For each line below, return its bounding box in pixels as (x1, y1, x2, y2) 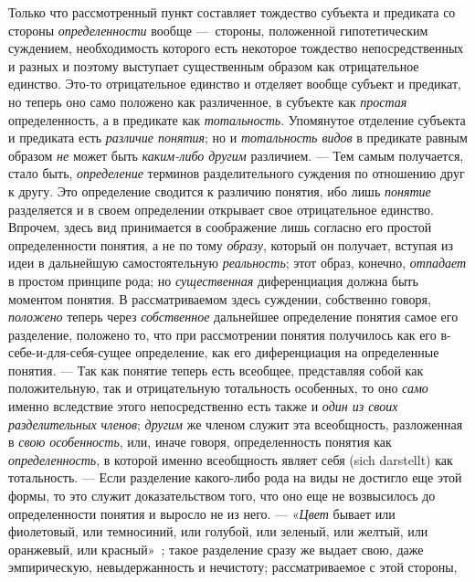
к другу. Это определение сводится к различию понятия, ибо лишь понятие (8, 181, 431, 200)
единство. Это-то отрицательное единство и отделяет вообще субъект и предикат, (8, 74, 461, 93)
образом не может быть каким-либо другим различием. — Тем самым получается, (8, 145, 464, 164)
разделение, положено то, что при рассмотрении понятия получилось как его (8, 324, 437, 344)
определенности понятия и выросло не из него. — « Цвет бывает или (8, 503, 396, 523)
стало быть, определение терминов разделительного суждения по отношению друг (8, 164, 465, 183)
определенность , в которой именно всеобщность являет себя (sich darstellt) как (8, 450, 453, 469)
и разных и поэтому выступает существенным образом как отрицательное (8, 56, 419, 75)
